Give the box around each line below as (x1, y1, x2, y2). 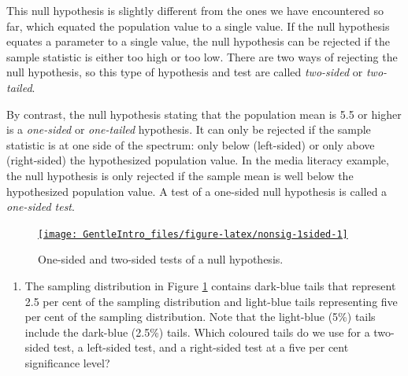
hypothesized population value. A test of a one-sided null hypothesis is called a (6, 182, 388, 199)
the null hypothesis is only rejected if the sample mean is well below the (6, 167, 354, 183)
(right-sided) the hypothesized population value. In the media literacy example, (6, 152, 389, 168)
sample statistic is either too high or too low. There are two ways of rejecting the (6, 48, 398, 65)
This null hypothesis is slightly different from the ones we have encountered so (6, 2, 384, 18)
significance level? (24, 354, 110, 370)
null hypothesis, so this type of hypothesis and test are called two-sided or (6, 64, 363, 80)
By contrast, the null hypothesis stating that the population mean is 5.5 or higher (6, 105, 402, 122)
